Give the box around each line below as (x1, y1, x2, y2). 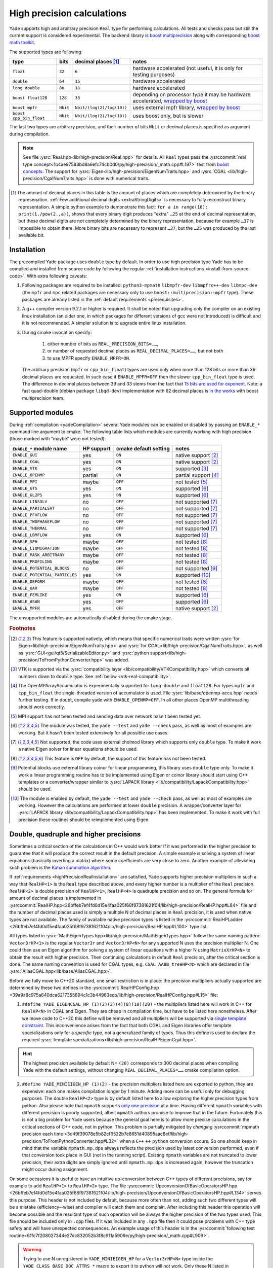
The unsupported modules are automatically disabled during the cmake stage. (9, 614, 172, 621)
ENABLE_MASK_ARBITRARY (12, 552, 65, 558)
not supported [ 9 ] (175, 565, 217, 572)
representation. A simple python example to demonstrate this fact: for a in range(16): (18, 203, 208, 210)
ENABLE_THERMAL (12, 525, 48, 531)
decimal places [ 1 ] (75, 58, 120, 65)
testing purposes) (132, 71, 175, 78)
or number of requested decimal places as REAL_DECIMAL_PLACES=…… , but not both (47, 348, 223, 354)
